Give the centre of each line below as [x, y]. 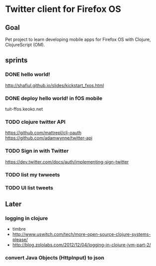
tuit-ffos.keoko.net [24, 109]
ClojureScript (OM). [25, 45]
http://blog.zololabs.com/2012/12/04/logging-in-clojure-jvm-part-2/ [82, 245]
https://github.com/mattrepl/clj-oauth [43, 133]
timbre [19, 229]
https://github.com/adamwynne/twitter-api [49, 138]
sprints [16, 60]
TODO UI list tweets [29, 188]
